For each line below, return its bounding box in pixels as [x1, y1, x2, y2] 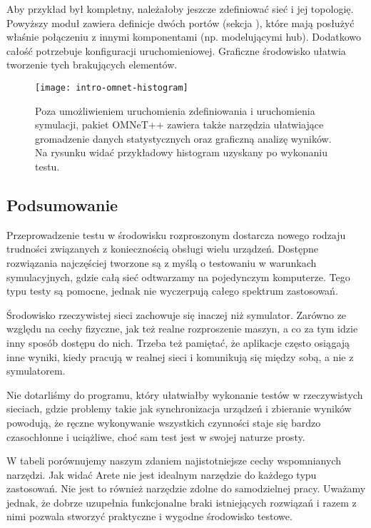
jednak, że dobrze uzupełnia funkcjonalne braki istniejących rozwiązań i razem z [6, 494, 357, 509]
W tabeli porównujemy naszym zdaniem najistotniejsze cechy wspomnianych [6, 453, 341, 468]
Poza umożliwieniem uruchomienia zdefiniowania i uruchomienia [35, 103, 315, 118]
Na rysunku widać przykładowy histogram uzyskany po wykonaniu [35, 145, 327, 160]
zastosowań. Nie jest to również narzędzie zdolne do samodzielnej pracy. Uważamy [6, 481, 366, 496]
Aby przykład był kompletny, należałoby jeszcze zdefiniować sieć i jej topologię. [6, 1, 354, 16]
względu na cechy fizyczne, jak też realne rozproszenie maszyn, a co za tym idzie [6, 321, 358, 336]
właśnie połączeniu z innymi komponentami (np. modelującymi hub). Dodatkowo [6, 29, 361, 44]
